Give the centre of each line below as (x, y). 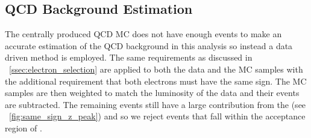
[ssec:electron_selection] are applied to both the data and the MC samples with (156, 69)
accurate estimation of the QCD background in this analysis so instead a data (149, 45)
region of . (24, 127)
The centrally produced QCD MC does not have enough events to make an (143, 34)
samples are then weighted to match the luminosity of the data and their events (152, 93)
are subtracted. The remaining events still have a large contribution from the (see (155, 104)
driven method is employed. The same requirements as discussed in (129, 57)
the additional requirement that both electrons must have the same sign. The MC (156, 81)
